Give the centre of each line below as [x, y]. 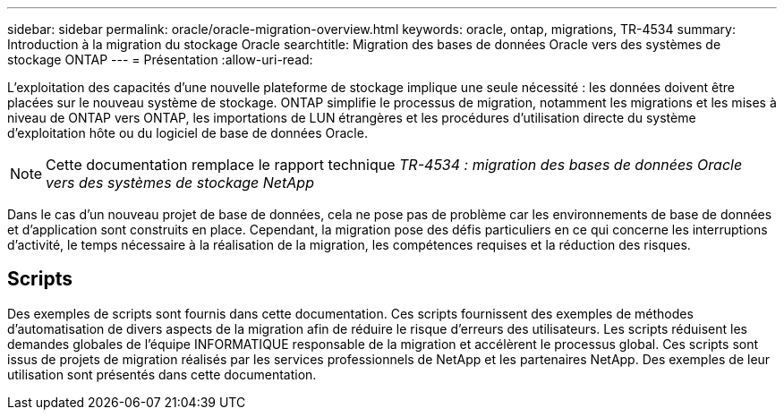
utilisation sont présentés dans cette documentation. [162, 374]
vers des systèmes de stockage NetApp [180, 183]
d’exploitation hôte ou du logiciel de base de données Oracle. [187, 133]
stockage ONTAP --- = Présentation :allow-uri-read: [160, 60]
